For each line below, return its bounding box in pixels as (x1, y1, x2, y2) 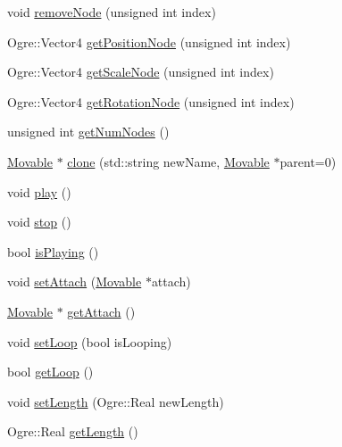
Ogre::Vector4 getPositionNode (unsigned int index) (7, 32, 291, 51)
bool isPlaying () (7, 242, 99, 261)
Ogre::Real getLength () (7, 422, 138, 441)
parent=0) (279, 152, 337, 170)
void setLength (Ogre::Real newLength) (7, 392, 224, 410)
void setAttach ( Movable (7, 272, 142, 291)
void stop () (7, 212, 71, 231)
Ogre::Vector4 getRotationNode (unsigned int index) (7, 92, 295, 111)
